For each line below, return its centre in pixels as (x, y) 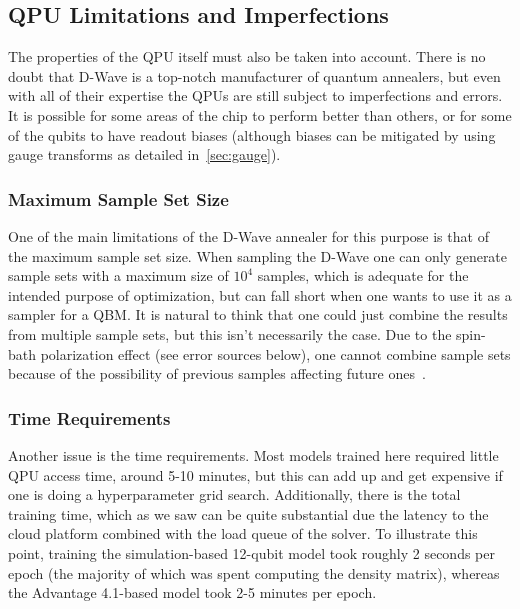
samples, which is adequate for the (363, 275)
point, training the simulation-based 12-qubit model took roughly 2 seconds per (251, 552)
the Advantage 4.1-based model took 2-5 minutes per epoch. (192, 592)
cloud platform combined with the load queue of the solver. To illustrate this (243, 533)
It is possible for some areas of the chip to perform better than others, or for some (260, 114)
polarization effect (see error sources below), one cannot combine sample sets (275, 353)
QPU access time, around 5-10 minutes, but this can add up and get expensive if (255, 474)
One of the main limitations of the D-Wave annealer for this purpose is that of (248, 235)
